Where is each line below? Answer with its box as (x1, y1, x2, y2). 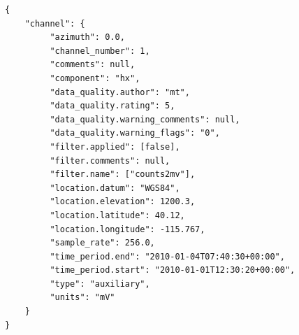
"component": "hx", (50, 73, 140, 83)
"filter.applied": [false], (50, 141, 180, 152)
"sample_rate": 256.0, (50, 238, 155, 248)
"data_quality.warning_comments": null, (50, 114, 240, 124)
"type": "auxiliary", (50, 278, 150, 289)
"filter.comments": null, (50, 155, 170, 166)
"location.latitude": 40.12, (50, 210, 185, 220)
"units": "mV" (50, 292, 115, 303)
